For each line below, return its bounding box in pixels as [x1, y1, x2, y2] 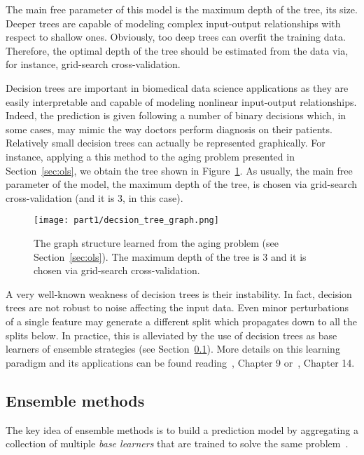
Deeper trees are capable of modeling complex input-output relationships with [6, 15, 341, 30]
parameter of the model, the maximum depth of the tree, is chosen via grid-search [6, 177, 358, 191]
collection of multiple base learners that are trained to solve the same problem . [6, 436, 349, 451]
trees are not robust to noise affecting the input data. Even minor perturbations [6, 300, 349, 315]
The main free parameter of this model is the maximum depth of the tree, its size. [6, 2, 358, 16]
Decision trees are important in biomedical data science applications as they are [6, 80, 349, 95]
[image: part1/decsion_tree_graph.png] [34, 215, 219, 226]
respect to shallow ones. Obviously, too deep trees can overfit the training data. [6, 29, 346, 44]
